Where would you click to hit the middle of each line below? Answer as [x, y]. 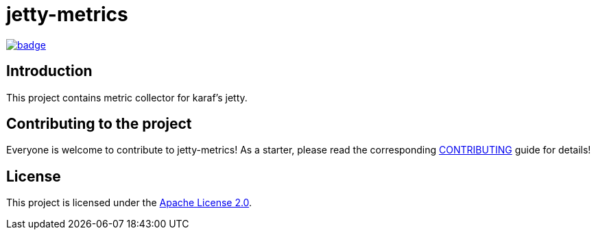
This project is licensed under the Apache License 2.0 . [129, 203]
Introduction [49, 71]
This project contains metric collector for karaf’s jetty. [127, 97]
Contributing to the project [99, 124]
